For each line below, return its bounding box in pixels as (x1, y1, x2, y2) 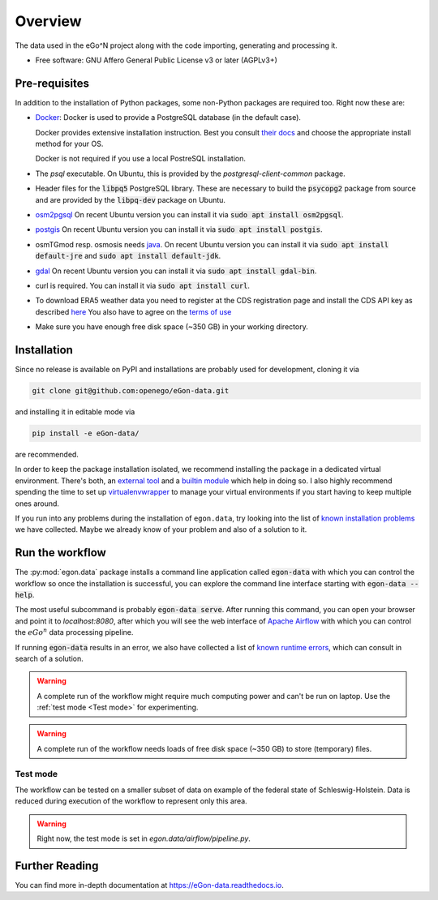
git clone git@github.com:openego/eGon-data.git (32, 386, 230, 395)
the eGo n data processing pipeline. (15, 627, 134, 637)
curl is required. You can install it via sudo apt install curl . (35, 281, 251, 290)
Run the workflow (15, 546, 107, 559)
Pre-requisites (15, 76, 89, 90)
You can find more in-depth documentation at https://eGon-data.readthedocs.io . (15, 881, 284, 890)
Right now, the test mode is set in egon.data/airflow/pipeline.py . (36, 834, 251, 843)
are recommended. (15, 449, 79, 459)
